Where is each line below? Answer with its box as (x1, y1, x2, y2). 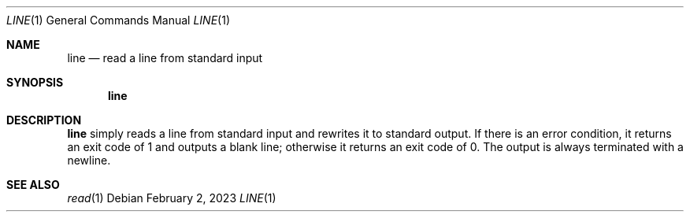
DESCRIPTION (6, 113, 82, 127)
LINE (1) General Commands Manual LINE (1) (6, 13, 231, 27)
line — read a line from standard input (67, 51, 263, 65)
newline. (67, 153, 111, 167)
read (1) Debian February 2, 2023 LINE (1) (67, 191, 276, 205)
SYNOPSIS (6, 76, 64, 89)
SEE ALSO (6, 178, 60, 191)
